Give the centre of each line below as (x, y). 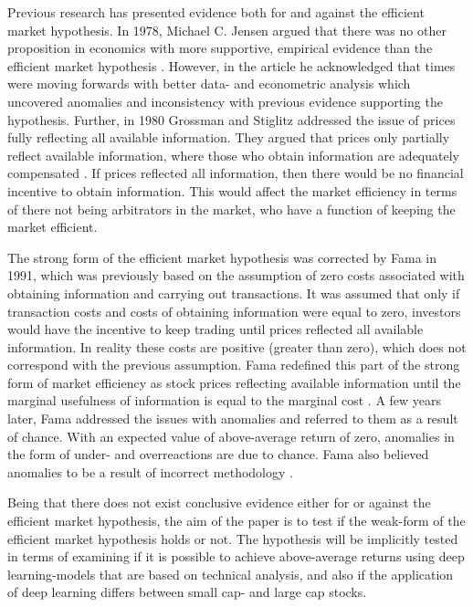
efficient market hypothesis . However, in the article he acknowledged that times (231, 65)
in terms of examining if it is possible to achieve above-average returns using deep (236, 556)
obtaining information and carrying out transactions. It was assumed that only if (234, 293)
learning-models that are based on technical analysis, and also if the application (231, 574)
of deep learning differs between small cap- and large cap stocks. (187, 592)
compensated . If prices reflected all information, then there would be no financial (236, 173)
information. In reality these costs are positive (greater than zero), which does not (237, 346)
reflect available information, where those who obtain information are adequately (233, 155)
